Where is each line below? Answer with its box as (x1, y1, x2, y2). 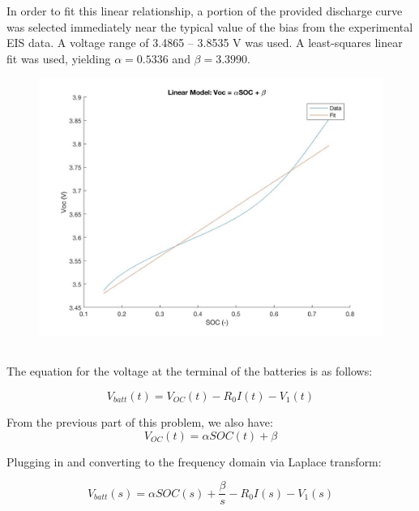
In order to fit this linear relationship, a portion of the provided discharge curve (6, 2, 403, 19)
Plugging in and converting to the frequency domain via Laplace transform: (6, 453, 382, 470)
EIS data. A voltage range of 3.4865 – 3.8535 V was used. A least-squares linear (6, 34, 403, 51)
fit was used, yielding (6, 49, 111, 67)
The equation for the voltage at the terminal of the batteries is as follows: (6, 363, 373, 380)
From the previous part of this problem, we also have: (6, 413, 273, 430)
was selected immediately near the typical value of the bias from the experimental (6, 18, 413, 35)
